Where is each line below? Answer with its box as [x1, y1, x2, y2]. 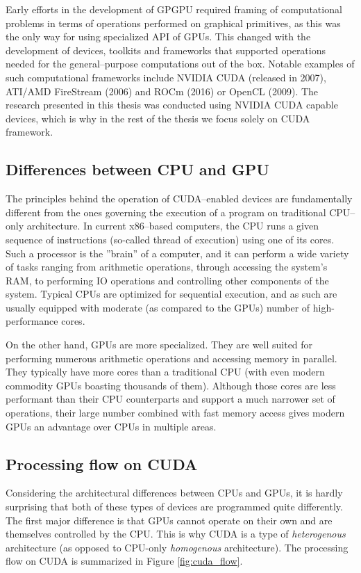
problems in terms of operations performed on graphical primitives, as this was [6, 15, 341, 30]
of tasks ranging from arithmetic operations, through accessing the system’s [6, 259, 328, 274]
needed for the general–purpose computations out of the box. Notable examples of [6, 56, 355, 71]
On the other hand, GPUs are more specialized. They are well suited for [6, 337, 313, 352]
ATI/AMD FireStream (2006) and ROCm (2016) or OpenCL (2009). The [6, 83, 319, 98]
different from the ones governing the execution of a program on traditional [6, 204, 326, 219]
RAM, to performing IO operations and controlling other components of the [6, 273, 329, 287]
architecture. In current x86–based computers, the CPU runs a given [26, 218, 319, 233]
